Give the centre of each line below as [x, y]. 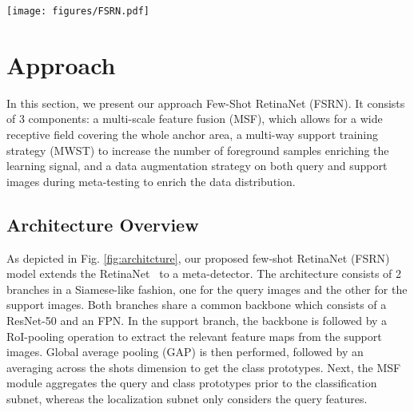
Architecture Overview [103, 224]
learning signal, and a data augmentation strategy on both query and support [197, 166]
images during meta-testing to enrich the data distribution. [151, 181]
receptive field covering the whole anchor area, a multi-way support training [193, 134]
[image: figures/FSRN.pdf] [78, 11]
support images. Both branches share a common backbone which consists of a [197, 305]
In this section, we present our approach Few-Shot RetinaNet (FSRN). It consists [206, 103]
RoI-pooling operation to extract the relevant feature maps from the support [194, 336]
